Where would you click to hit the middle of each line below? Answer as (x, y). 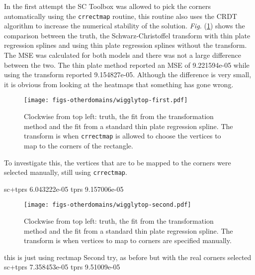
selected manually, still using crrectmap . (66, 172)
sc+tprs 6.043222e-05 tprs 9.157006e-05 (64, 189)
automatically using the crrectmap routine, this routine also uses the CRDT (121, 16)
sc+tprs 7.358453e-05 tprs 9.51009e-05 (62, 267)
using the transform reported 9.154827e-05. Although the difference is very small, (128, 74)
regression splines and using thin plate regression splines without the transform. (126, 45)
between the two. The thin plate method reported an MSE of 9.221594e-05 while (127, 65)
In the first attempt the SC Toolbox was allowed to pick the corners (108, 6)
